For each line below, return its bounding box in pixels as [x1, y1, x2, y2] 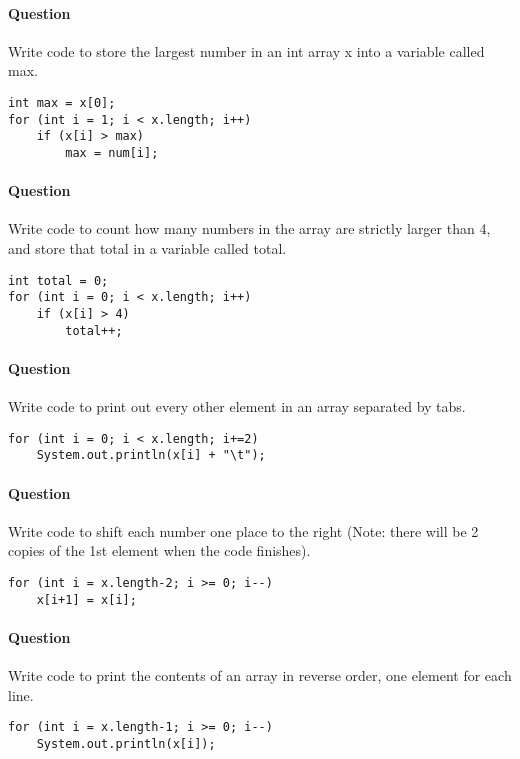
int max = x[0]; [8, 95, 116, 110]
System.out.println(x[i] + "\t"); [36, 448, 266, 463]
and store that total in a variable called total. [8, 238, 287, 258]
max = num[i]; [65, 145, 159, 160]
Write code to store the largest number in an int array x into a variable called [8, 40, 485, 61]
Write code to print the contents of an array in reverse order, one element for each [8, 665, 512, 686]
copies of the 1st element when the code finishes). [8, 540, 311, 561]
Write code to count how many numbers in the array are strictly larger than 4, [8, 218, 491, 239]
